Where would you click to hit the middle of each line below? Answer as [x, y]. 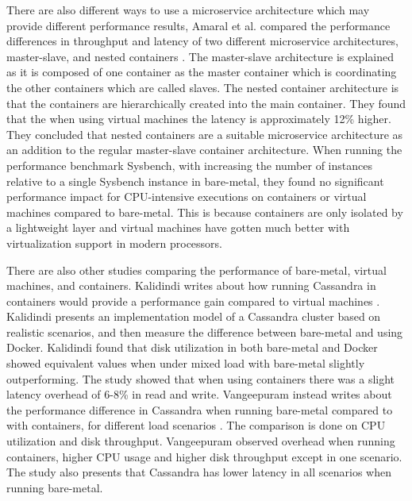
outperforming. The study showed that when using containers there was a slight [201, 378]
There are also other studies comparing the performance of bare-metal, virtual [196, 270]
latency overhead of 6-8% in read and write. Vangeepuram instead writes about [199, 394]
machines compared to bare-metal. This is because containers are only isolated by [205, 212]
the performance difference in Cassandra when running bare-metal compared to [200, 409]
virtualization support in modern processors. [114, 243]
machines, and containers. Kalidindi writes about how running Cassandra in [191, 285]
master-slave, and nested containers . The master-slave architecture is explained [200, 56]
